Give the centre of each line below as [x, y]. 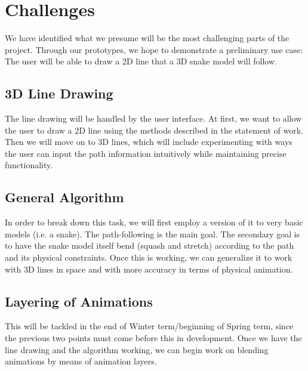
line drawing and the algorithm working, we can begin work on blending [137, 349]
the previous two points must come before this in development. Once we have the [153, 338]
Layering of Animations [79, 301]
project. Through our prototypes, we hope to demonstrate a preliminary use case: [154, 49]
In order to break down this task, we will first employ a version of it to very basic [154, 222]
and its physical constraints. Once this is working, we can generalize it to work [149, 257]
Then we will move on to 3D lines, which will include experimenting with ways [149, 142]
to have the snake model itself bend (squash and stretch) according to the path [150, 245]
